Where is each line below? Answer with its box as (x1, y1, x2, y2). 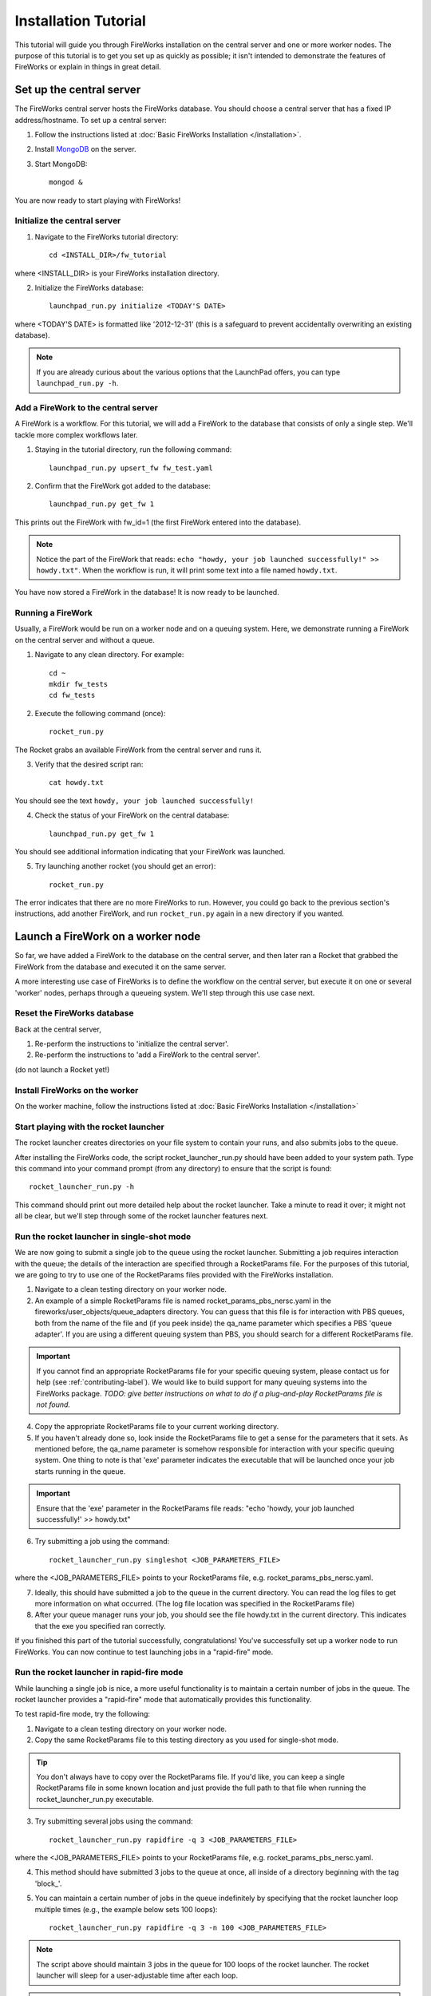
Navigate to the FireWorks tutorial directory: (34, 232, 179, 241)
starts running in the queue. (34, 1466, 126, 1476)
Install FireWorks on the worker (14, 1084, 139, 1095)
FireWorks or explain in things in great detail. (14, 62, 161, 72)
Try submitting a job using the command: (34, 1537, 170, 1547)
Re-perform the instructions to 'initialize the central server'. (34, 1039, 229, 1049)
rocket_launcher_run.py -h (29, 1182, 135, 1191)
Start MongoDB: (34, 159, 88, 168)
